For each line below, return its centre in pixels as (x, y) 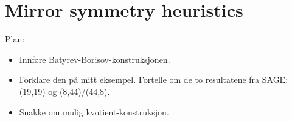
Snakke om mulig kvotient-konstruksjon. (94, 111)
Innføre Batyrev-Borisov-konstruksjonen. (95, 59)
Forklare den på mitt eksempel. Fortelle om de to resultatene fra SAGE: (154, 79)
